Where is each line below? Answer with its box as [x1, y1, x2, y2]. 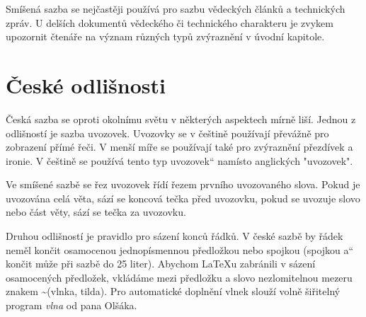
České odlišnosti [6, 70, 166, 99]
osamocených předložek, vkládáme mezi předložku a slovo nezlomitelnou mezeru [6, 270, 353, 284]
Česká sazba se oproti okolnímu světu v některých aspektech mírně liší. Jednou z [6, 111, 356, 126]
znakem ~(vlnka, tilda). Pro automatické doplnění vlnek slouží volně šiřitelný [6, 284, 341, 299]
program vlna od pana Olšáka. [6, 298, 137, 313]
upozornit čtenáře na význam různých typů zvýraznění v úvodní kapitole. [6, 29, 325, 44]
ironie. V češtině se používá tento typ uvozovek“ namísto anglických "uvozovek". [6, 153, 353, 168]
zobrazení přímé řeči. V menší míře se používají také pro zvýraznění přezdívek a [6, 139, 353, 154]
